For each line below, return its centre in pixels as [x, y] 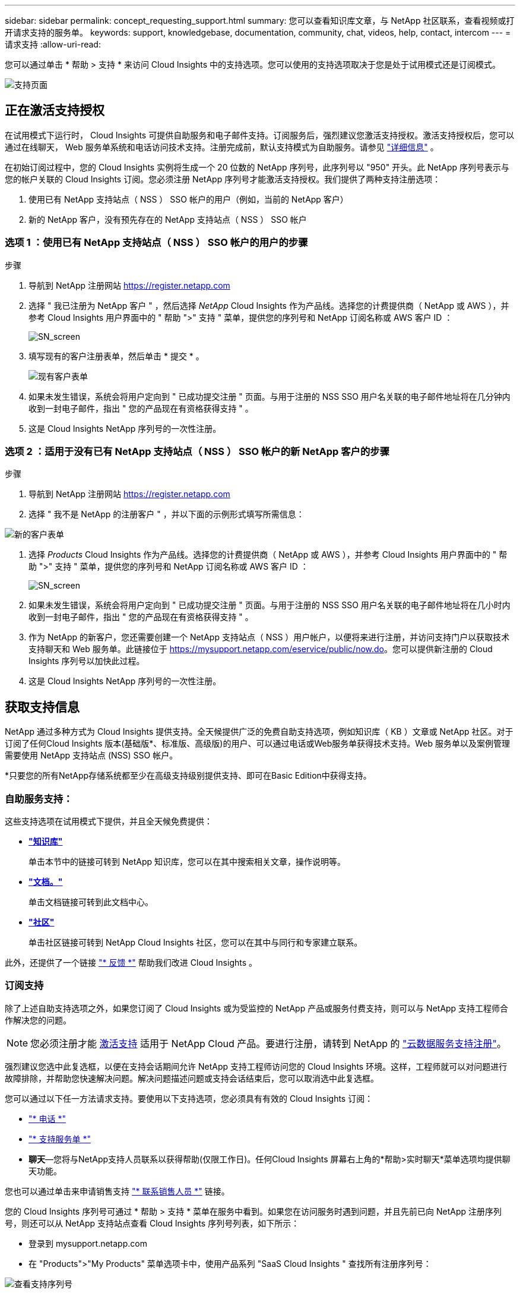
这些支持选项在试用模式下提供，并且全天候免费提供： [109, 821]
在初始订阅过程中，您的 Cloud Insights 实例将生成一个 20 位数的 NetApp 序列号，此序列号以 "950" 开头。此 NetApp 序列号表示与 [257, 167]
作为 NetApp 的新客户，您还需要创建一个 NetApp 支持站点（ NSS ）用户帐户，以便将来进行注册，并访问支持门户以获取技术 [269, 637]
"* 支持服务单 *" [60, 1139]
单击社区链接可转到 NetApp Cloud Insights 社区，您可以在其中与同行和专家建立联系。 [196, 942]
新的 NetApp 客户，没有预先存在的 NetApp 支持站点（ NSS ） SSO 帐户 [168, 219]
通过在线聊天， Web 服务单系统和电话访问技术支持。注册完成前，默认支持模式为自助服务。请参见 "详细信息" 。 [222, 147]
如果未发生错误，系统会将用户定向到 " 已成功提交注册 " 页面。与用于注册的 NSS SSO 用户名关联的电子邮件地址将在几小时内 [269, 605]
